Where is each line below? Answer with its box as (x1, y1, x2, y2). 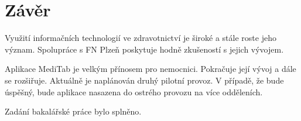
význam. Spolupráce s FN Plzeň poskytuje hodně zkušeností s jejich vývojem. (5, 43, 284, 55)
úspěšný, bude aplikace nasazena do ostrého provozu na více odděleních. (5, 85, 263, 98)
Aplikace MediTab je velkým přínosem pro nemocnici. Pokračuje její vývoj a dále (5, 63, 296, 75)
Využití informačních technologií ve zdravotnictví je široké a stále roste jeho (5, 32, 276, 44)
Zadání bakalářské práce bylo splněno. (5, 105, 142, 117)
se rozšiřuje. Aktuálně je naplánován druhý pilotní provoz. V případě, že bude (5, 74, 284, 86)
